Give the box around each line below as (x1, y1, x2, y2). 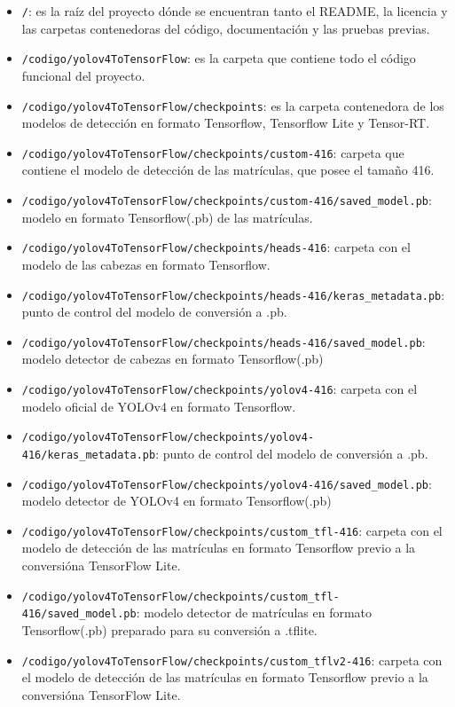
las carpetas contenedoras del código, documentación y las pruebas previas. (21, 19, 430, 37)
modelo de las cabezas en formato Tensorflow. (21, 255, 271, 273)
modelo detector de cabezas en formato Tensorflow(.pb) (21, 350, 324, 368)
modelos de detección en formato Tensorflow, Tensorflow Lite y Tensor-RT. (21, 114, 430, 132)
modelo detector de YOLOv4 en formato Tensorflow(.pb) (21, 491, 332, 510)
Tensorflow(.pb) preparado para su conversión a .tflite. (21, 620, 318, 639)
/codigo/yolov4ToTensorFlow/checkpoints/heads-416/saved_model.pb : (21, 332, 426, 350)
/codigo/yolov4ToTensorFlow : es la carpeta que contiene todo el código (21, 49, 416, 67)
